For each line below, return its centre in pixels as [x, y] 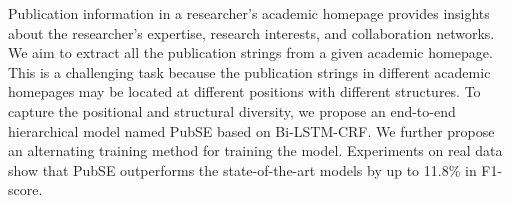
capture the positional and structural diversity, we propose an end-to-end [232, 110]
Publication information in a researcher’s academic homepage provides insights [249, 13]
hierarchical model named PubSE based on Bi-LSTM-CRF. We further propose [251, 130]
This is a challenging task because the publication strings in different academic [249, 71]
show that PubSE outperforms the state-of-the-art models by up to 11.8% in [242, 169]
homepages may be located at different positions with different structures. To [244, 91]
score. [25, 189]
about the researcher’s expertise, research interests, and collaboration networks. [251, 32]
